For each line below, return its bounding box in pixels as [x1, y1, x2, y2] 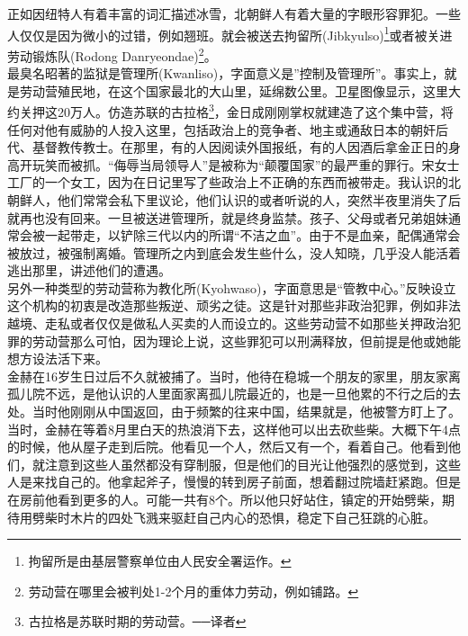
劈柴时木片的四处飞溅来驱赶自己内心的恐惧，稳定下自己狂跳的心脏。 [31, 507, 436, 526]
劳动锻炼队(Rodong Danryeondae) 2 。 [7, 43, 217, 65]
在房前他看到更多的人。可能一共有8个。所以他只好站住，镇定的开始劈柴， [7, 490, 442, 508]
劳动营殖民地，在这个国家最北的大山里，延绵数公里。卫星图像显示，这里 [19, 81, 448, 100]
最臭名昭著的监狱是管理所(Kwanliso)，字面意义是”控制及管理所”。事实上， [7, 64, 445, 83]
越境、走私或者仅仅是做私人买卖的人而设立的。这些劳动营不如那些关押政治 [7, 314, 448, 333]
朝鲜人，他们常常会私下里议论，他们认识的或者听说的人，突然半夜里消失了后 [7, 190, 461, 209]
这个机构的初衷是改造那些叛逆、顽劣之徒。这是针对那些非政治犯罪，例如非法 [7, 296, 461, 315]
